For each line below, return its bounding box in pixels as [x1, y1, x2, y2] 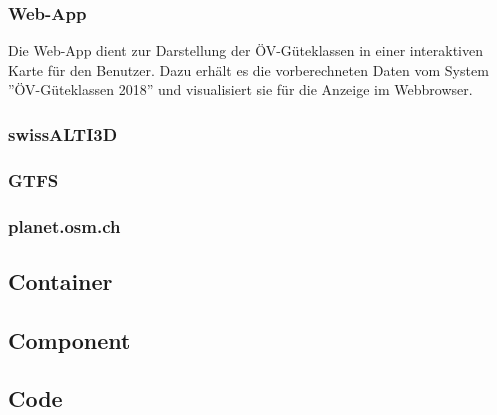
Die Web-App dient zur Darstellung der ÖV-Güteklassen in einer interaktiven [8, 40, 483, 61]
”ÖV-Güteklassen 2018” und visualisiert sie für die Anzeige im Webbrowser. [8, 79, 473, 100]
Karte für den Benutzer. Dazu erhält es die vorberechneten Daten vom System [8, 59, 489, 80]
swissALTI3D [8, 121, 118, 146]
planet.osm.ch [8, 213, 121, 238]
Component [8, 324, 131, 355]
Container [8, 265, 113, 296]
